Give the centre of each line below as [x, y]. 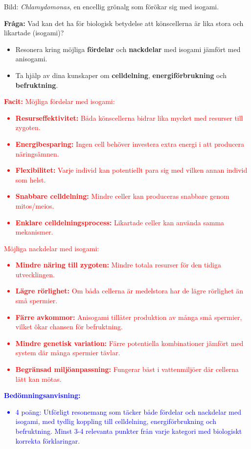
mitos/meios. [35, 205]
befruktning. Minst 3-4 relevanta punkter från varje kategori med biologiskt [129, 431]
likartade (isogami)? [34, 33]
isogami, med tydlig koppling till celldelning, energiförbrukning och [116, 421]
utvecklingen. [35, 274]
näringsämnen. [37, 153]
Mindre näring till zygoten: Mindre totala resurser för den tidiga [118, 265]
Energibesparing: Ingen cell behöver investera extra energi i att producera [130, 144]
